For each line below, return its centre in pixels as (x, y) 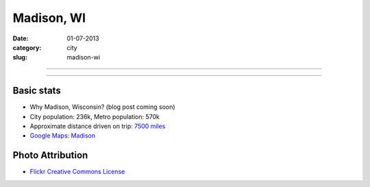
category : (27, 47)
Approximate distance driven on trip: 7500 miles (98, 126)
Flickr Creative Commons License (77, 172)
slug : (20, 58)
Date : (21, 38)
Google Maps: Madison (63, 136)
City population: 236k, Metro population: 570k (95, 116)
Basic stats (37, 91)
